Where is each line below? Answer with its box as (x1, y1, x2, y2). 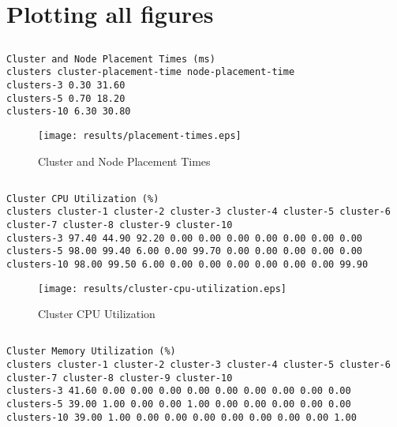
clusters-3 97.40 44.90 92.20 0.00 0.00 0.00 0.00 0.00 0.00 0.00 (6, 232, 363, 244)
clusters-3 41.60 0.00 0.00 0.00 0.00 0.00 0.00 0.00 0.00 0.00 (6, 385, 351, 397)
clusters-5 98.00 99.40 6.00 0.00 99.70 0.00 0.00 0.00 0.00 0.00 (6, 245, 363, 257)
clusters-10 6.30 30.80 (6, 106, 131, 118)
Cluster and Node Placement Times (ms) (6, 53, 215, 65)
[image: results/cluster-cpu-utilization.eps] (38, 283, 287, 294)
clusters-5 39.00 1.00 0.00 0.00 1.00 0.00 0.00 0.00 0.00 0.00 (6, 398, 351, 410)
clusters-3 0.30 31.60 (6, 80, 125, 92)
